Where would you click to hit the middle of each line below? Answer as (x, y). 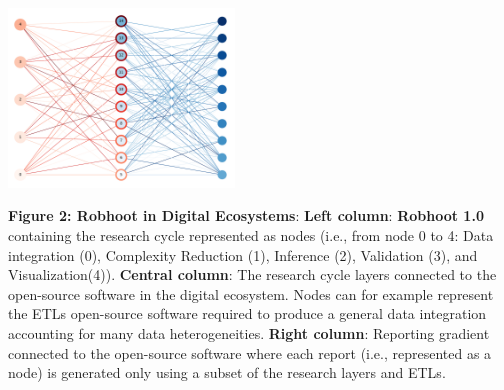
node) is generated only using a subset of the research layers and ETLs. (227, 372)
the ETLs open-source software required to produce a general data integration (247, 313)
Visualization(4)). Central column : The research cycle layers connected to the (252, 274)
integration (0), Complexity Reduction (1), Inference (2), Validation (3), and (243, 254)
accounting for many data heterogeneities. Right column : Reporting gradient (249, 332)
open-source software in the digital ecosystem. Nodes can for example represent (251, 293)
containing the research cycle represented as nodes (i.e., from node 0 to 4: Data (251, 235)
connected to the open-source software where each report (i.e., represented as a (250, 352)
